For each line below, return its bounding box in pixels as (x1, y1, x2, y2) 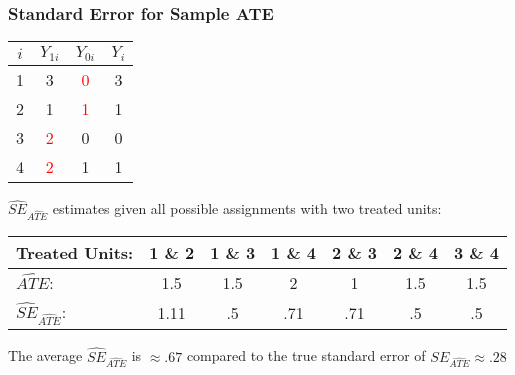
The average (8, 345, 83, 366)
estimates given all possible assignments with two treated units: (52, 198, 442, 219)
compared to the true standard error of (186, 345, 426, 366)
